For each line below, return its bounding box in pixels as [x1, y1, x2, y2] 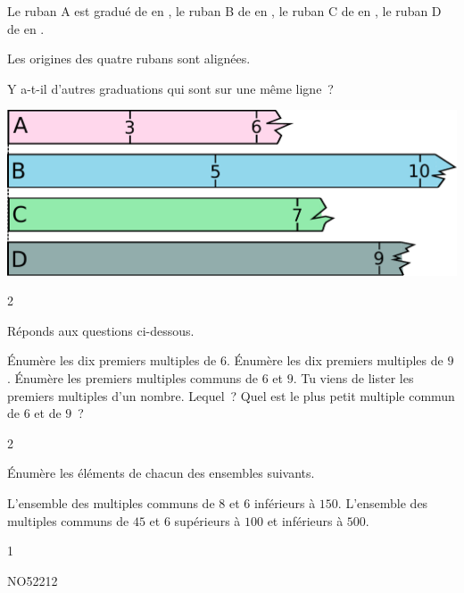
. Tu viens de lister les [293, 368, 414, 387]
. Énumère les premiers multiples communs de [7, 368, 258, 387]
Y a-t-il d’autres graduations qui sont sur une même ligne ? [7, 79, 334, 97]
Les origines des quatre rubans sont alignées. [7, 49, 251, 68]
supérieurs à [174, 511, 241, 530]
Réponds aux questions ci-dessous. [7, 321, 195, 339]
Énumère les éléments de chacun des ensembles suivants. [7, 464, 315, 482]
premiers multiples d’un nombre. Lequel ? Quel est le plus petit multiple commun [7, 386, 455, 405]
